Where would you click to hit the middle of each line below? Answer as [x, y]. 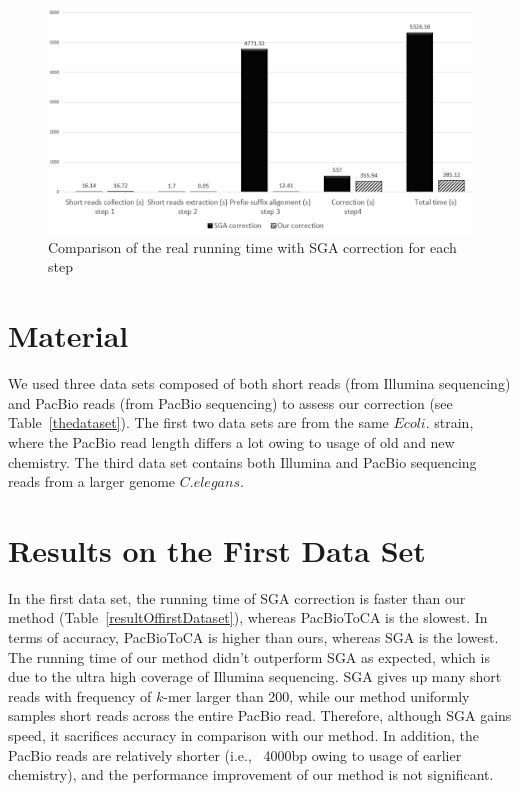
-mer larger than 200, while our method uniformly [316, 695]
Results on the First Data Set [217, 549]
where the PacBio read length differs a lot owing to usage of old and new [231, 441]
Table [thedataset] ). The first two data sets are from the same [198, 422]
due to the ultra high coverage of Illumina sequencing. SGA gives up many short [255, 676]
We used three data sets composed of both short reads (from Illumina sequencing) [259, 383]
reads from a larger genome [92, 481]
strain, [454, 422]
